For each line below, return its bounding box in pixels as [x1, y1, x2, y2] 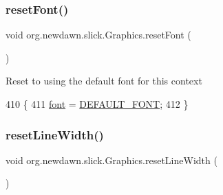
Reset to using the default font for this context [6, 73, 202, 88]
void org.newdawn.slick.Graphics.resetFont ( [6, 27, 191, 42]
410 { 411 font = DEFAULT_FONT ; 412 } [6, 97, 189, 111]
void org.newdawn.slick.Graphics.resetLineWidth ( [6, 152, 217, 167]
